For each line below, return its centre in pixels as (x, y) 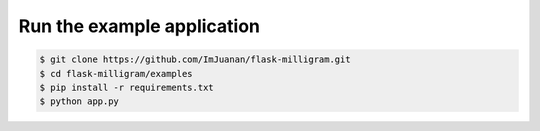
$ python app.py (79, 101)
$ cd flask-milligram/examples (116, 73)
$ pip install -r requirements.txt (126, 87)
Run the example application (139, 26)
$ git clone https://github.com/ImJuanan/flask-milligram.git (195, 59)
